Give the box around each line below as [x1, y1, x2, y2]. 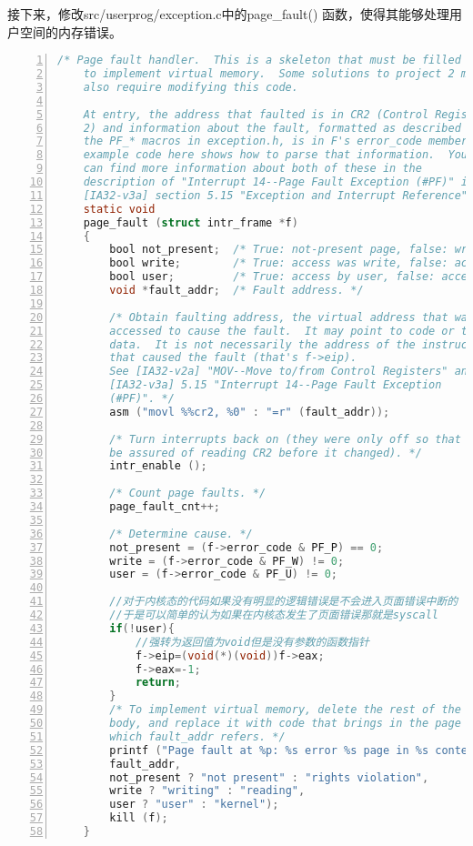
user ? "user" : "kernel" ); [109, 798, 279, 811]
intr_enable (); [109, 459, 207, 473]
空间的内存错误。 [19, 22, 122, 41]
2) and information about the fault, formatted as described [83, 121, 461, 135]
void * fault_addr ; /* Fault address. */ [109, 284, 364, 297]
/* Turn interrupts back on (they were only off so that [109, 432, 461, 446]
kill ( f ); [109, 811, 168, 825]
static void [83, 202, 156, 216]
